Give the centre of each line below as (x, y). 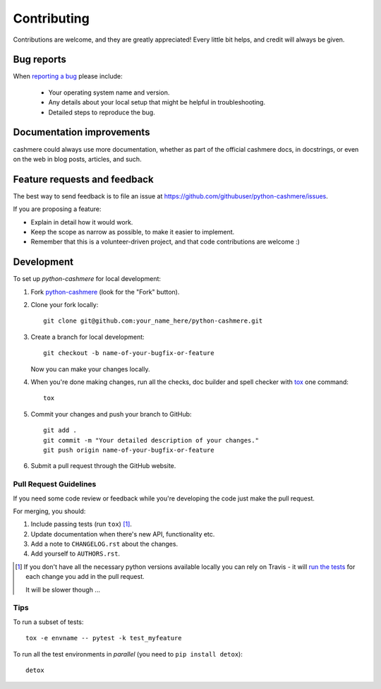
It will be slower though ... (63, 589)
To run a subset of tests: (48, 622)
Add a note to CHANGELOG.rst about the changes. (104, 544)
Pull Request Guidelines (55, 484)
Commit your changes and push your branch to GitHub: (111, 414)
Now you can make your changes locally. (90, 369)
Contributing (51, 18)
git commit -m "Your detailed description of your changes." (151, 440)
